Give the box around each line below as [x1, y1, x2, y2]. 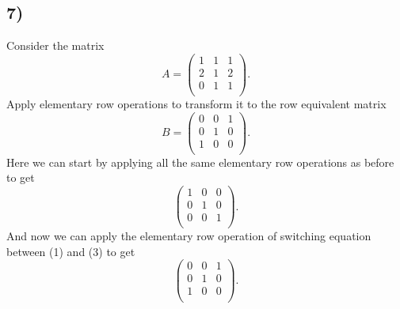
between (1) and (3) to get [6, 243, 135, 259]
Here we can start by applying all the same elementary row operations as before [6, 153, 394, 170]
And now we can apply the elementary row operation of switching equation [6, 228, 371, 244]
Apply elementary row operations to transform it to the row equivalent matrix [6, 95, 387, 111]
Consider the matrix [6, 37, 105, 54]
